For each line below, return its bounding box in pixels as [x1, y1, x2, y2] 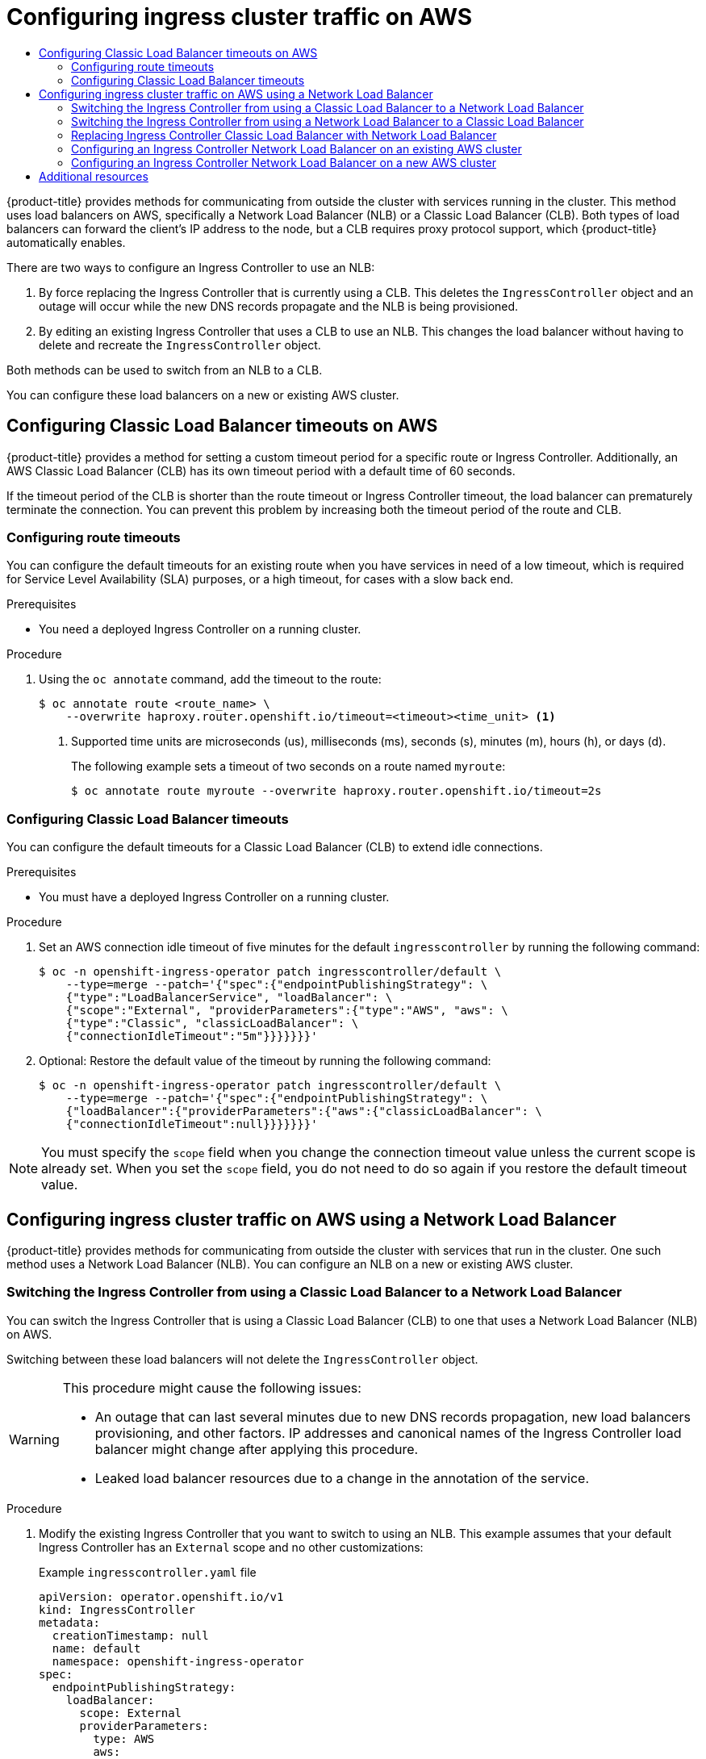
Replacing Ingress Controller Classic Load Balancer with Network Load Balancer [71, 127, 497, 142]
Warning [9, 1431, 60, 1448]
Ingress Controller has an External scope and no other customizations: [39, 1540, 424, 1554]
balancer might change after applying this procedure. [94, 1440, 419, 1457]
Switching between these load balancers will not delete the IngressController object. [6, 1352, 478, 1366]
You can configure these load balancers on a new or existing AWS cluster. [6, 387, 399, 402]
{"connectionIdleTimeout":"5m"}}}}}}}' [65, 1030, 318, 1043]
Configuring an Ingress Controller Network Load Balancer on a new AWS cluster [71, 155, 497, 169]
